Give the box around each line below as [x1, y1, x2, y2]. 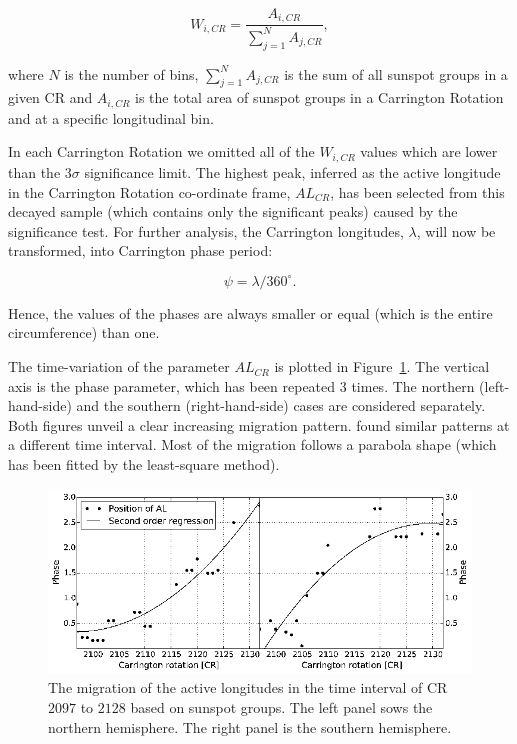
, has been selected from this [330, 181, 505, 202]
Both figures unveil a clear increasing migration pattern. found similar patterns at [8, 414, 510, 435]
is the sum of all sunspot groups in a [284, 63, 508, 84]
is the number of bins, [64, 63, 199, 84]
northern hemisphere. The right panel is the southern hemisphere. [48, 716, 452, 737]
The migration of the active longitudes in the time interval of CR [48, 677, 448, 698]
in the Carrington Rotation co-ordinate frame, [8, 181, 291, 202]
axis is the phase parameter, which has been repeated [8, 375, 336, 396]
